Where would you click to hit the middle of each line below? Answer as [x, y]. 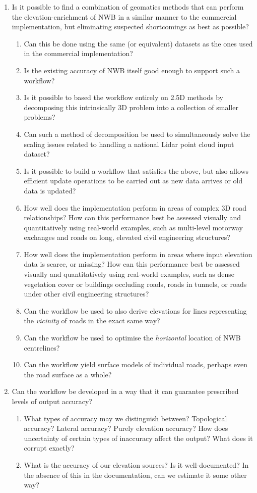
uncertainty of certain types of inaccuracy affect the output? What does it [138, 438]
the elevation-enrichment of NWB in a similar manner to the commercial [124, 16]
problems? [40, 117]
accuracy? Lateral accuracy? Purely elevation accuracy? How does [126, 428]
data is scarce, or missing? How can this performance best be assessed [132, 264]
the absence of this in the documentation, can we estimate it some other [135, 475]
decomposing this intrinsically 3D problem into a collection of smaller [131, 107]
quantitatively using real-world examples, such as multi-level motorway [133, 227]
